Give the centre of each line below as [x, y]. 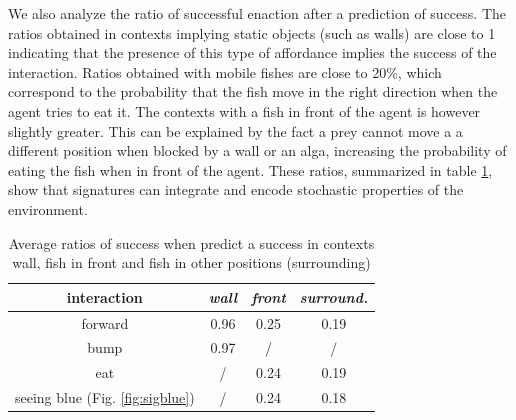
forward [105, 322]
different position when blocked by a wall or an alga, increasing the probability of [257, 150]
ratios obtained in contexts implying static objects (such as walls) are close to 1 [252, 32]
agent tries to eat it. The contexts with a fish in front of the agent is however [244, 110]
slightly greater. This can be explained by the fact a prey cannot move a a [235, 130]
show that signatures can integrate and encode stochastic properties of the [236, 189]
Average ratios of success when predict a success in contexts [191, 242]
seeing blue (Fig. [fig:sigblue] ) [105, 397]
